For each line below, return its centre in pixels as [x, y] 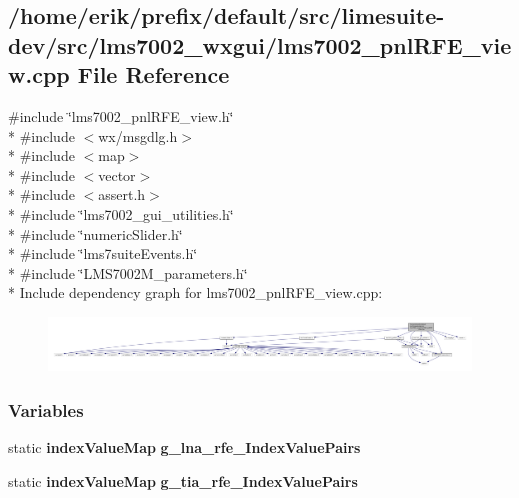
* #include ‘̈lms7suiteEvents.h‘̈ [103, 253]
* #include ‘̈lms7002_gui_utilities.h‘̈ [121, 213]
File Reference [153, 74]
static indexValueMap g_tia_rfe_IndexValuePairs [183, 480]
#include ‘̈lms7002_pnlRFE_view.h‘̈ [121, 115]
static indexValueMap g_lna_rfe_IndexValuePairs [184, 446]
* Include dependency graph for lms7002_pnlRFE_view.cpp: [195, 292]
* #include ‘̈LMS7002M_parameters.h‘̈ [128, 272]
